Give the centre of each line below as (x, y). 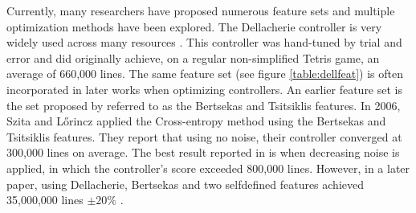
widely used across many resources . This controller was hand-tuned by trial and (204, 42)
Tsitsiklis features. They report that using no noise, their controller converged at (204, 136)
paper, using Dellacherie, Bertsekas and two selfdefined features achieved (186, 184)
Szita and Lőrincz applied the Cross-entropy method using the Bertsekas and (196, 121)
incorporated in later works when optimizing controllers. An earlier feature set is (204, 89)
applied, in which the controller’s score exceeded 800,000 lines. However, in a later (208, 168)
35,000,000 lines (45, 200)
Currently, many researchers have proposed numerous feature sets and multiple (201, 10)
